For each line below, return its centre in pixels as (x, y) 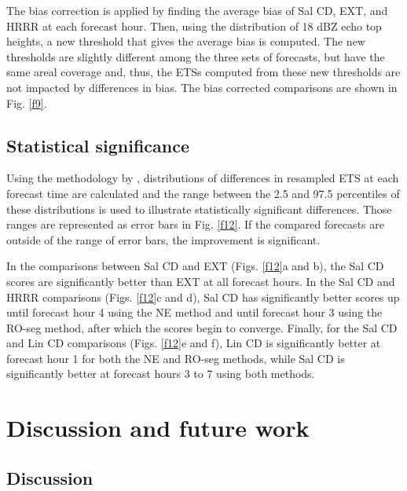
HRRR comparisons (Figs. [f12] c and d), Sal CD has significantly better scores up (203, 297)
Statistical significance (98, 145)
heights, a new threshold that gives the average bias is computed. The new (186, 41)
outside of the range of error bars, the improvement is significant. (163, 239)
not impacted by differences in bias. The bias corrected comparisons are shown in (202, 87)
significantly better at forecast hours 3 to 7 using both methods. (161, 374)
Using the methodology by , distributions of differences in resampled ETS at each (203, 178)
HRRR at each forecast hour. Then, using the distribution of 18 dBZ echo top (194, 26)
